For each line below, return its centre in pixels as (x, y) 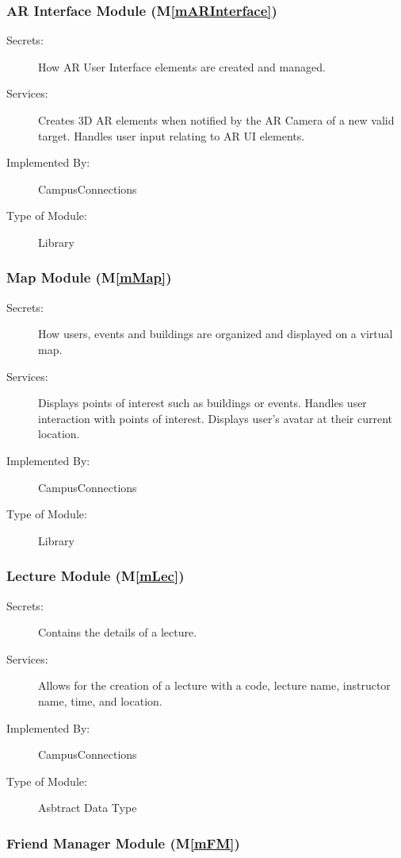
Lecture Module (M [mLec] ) (95, 576)
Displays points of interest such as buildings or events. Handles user (202, 403)
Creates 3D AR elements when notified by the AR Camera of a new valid (216, 120)
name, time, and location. (100, 700)
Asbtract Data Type (88, 808)
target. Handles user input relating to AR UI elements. (172, 135)
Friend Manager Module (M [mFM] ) (123, 843)
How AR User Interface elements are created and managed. (182, 66)
